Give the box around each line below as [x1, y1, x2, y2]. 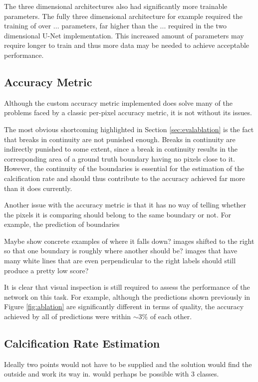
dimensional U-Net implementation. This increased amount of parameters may [4, 30, 244, 40]
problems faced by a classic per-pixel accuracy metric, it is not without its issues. [4, 107, 252, 118]
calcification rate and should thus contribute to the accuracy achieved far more [4, 173, 245, 183]
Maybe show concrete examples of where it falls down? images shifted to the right [4, 235, 255, 246]
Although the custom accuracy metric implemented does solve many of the [4, 97, 233, 108]
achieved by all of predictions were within [4, 311, 131, 322]
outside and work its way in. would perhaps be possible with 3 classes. [4, 369, 219, 379]
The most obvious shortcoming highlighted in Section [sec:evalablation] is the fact [4, 124, 254, 134]
